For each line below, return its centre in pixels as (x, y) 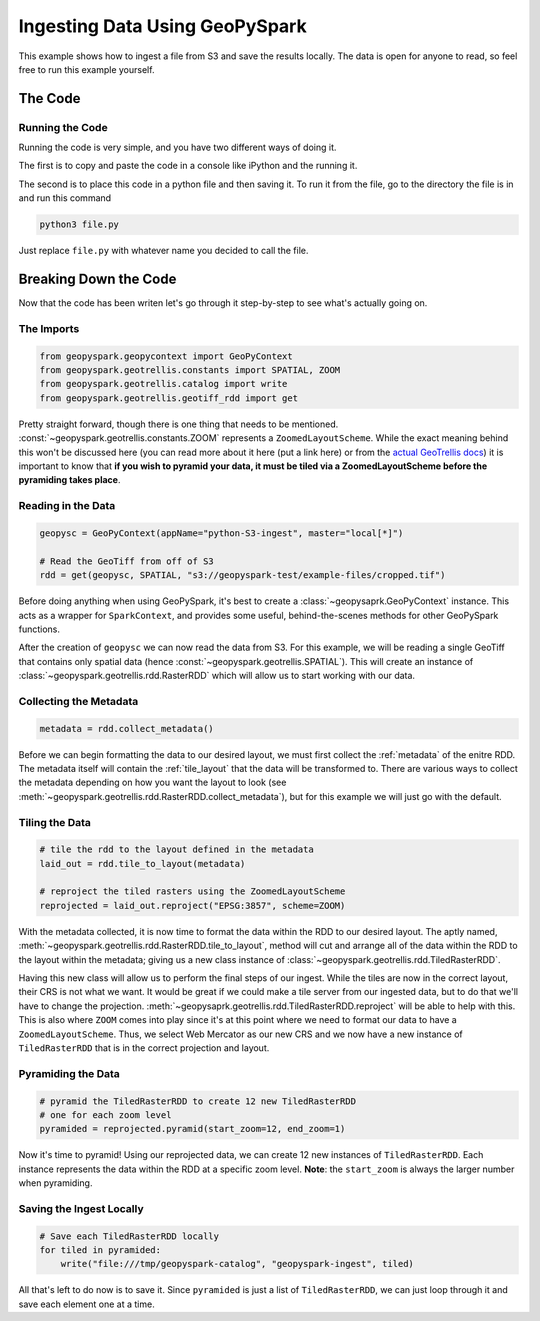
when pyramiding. (55, 1183)
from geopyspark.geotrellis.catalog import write (163, 384)
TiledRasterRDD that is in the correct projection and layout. (144, 1047)
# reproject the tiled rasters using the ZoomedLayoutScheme (192, 891)
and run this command (65, 198)
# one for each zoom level (105, 1114)
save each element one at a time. (86, 1304)
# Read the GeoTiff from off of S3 (126, 561)
